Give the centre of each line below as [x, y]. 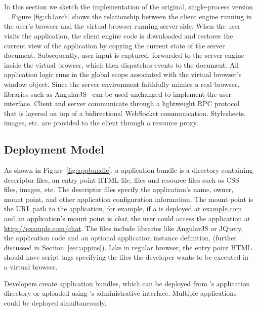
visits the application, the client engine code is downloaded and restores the [119, 35]
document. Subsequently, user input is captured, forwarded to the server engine [124, 55]
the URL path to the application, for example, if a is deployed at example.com [123, 209]
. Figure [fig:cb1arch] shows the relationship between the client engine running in [130, 16]
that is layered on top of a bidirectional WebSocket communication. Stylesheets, [125, 113]
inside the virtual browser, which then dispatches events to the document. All [121, 64]
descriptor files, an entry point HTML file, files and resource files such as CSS [122, 179]
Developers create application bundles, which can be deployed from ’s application [127, 283]
